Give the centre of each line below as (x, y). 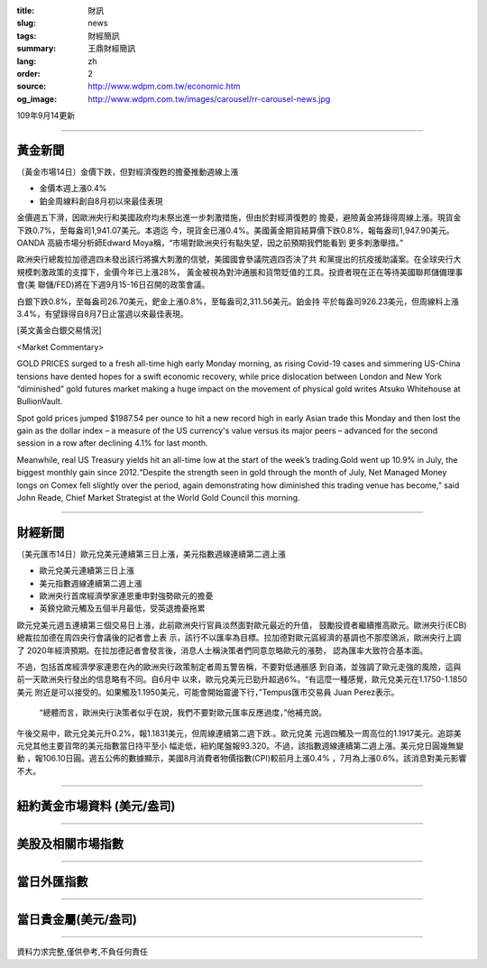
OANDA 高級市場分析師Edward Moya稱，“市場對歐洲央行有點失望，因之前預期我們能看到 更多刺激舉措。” (210, 243)
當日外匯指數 (52, 881)
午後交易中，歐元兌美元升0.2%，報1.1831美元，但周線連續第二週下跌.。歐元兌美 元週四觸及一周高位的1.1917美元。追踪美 (239, 733)
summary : (37, 49)
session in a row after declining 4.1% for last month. (112, 443)
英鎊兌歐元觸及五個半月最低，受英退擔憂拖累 (122, 608)
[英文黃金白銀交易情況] (60, 330)
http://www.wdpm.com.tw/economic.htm (164, 87)
